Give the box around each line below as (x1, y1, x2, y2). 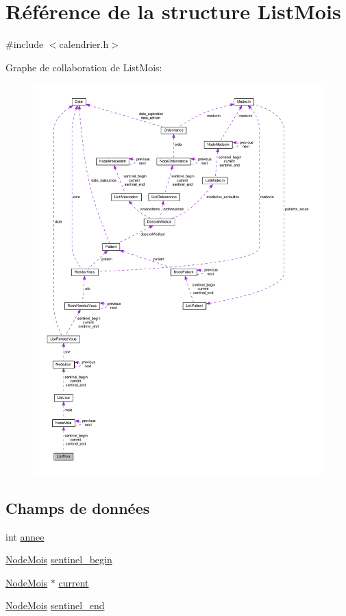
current (58, 575, 89, 589)
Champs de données (5, 497, 150, 518)
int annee (5, 529, 45, 543)
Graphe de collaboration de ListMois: (5, 60, 162, 74)
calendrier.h (59, 37, 109, 51)
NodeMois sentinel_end (5, 598, 105, 613)
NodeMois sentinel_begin (5, 552, 112, 567)
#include (5, 37, 44, 51)
